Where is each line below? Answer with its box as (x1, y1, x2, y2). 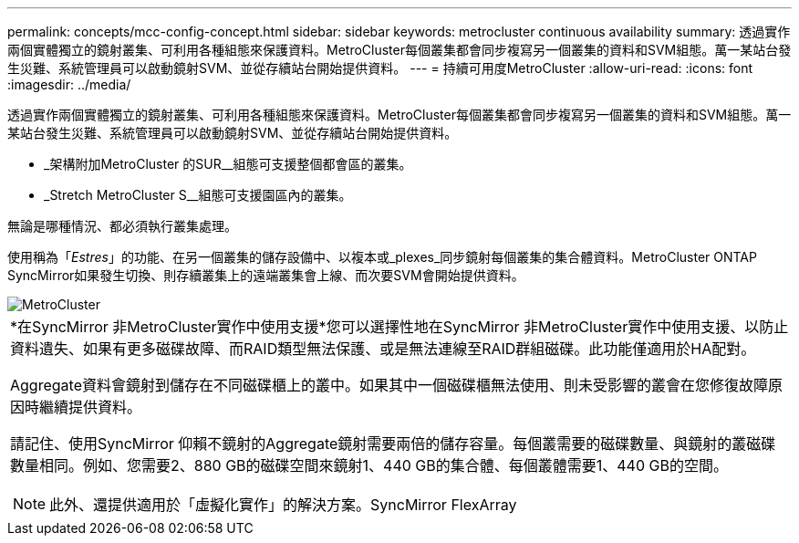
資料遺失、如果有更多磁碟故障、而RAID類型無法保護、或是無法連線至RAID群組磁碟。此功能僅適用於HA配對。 (10, 339, 756, 358)
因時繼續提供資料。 (10, 398, 142, 416)
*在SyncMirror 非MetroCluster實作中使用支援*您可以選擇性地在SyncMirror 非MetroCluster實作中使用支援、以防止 (10, 318, 789, 336)
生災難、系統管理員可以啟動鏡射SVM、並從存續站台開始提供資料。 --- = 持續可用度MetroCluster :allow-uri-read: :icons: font (7, 60, 753, 76)
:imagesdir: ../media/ (7, 77, 131, 92)
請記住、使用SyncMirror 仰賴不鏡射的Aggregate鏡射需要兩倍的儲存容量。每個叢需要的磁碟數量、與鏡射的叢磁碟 (10, 434, 776, 453)
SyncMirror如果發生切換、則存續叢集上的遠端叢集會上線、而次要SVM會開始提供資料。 (7, 267, 524, 283)
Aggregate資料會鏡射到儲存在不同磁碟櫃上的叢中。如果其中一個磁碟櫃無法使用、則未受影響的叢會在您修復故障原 (10, 376, 783, 394)
